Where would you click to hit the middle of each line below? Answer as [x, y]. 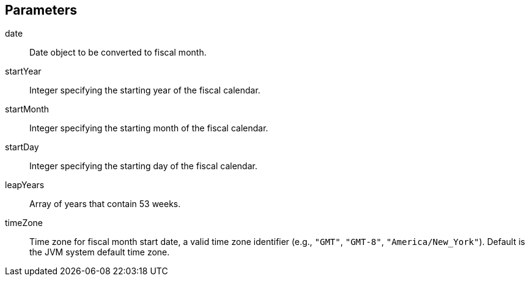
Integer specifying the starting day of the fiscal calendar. [143, 166]
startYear [23, 71]
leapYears [25, 185]
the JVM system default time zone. [100, 252]
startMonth [27, 109]
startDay [22, 147]
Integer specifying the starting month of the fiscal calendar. [149, 128]
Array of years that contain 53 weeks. [105, 204]
